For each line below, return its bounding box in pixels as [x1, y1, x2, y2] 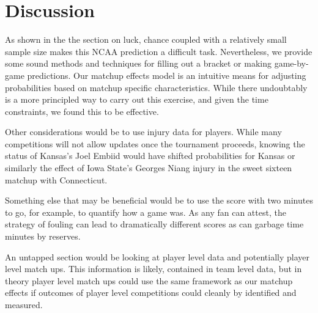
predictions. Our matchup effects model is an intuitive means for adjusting [27, 68, 306, 81]
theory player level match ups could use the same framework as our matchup [5, 274, 293, 287]
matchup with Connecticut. [5, 173, 108, 186]
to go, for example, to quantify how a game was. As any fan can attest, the [5, 205, 286, 218]
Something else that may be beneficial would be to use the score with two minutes [5, 194, 313, 207]
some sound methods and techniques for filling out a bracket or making [5, 57, 272, 70]
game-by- [274, 57, 309, 70]
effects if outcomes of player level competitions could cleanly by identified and [5, 286, 297, 299]
